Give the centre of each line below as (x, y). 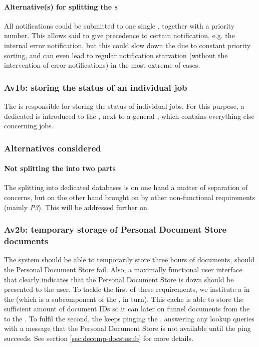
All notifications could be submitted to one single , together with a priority (119, 25)
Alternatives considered (53, 148)
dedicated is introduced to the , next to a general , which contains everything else (129, 116)
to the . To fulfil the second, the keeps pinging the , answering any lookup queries (129, 318)
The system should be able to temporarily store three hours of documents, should (129, 259)
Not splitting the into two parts (60, 168)
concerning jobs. (29, 126)
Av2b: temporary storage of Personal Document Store (115, 229)
